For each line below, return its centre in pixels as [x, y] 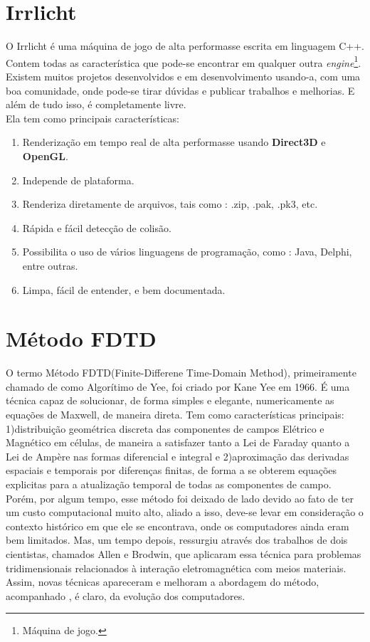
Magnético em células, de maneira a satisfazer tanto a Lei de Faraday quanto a [178, 442]
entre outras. [50, 265]
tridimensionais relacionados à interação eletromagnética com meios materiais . [176, 568]
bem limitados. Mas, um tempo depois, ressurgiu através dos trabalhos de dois [177, 540]
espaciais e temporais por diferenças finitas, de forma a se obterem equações [171, 470]
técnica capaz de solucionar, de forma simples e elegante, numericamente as [170, 400]
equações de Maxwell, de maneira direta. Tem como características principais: [175, 414]
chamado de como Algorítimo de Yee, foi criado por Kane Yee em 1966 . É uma [178, 386]
